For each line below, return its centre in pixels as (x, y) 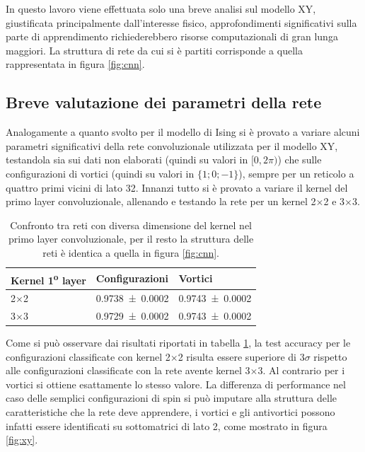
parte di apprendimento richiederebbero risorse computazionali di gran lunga (172, 36)
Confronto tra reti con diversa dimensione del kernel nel (131, 225)
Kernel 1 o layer (48, 279)
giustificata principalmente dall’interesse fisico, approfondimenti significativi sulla (181, 22)
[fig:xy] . (22, 440)
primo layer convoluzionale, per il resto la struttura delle (131, 239)
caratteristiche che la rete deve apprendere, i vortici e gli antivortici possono (170, 411)
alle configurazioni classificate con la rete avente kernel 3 (128, 370)
